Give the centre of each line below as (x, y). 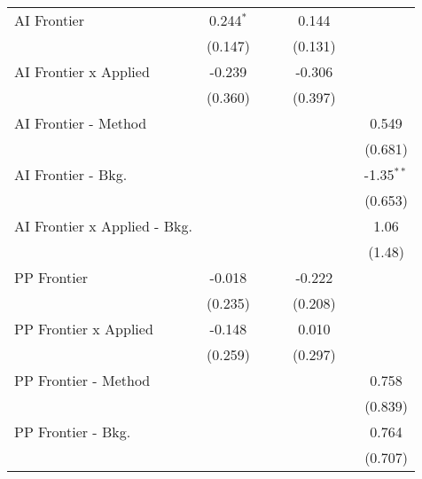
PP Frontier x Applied (84, 329)
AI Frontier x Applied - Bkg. (103, 226)
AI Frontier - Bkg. (71, 174)
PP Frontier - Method (82, 380)
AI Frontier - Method (81, 123)
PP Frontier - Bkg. (73, 432)
